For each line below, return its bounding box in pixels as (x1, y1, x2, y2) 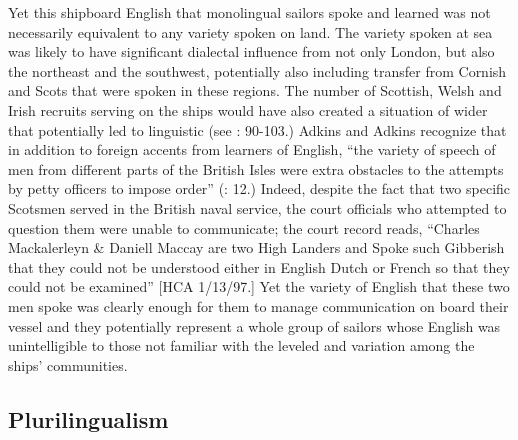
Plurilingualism (8, 403, 169, 434)
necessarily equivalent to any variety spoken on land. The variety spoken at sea (8, 21, 493, 42)
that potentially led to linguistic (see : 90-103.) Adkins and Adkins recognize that (8, 119, 507, 140)
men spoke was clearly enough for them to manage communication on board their (8, 295, 509, 316)
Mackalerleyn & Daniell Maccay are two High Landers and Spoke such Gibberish (8, 237, 505, 258)
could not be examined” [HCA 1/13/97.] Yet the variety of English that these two (8, 276, 510, 297)
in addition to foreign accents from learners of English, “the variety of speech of (8, 139, 496, 160)
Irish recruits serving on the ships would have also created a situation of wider (8, 99, 488, 120)
